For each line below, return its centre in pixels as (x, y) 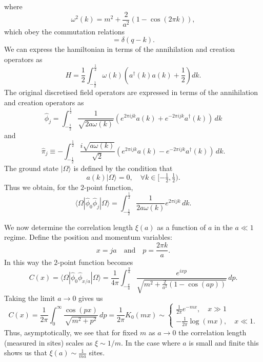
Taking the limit (30, 298)
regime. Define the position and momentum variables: (88, 237)
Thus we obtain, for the (41, 187)
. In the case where (151, 342)
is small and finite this (224, 342)
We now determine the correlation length (68, 227)
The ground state (31, 168)
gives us (91, 298)
